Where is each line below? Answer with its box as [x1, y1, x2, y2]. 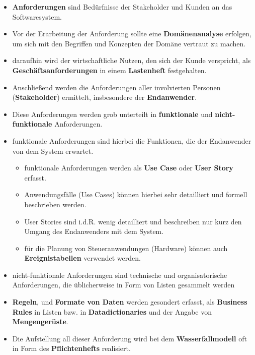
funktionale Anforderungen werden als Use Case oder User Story [24, 162, 233, 173]
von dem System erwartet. [12, 145, 94, 156]
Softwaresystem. [12, 11, 62, 22]
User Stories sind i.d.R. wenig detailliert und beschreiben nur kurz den [24, 216, 242, 226]
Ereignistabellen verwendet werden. [24, 253, 141, 263]
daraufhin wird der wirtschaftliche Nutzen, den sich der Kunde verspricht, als [12, 55, 251, 66]
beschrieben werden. [24, 199, 87, 209]
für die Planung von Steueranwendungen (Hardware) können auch [24, 243, 228, 253]
